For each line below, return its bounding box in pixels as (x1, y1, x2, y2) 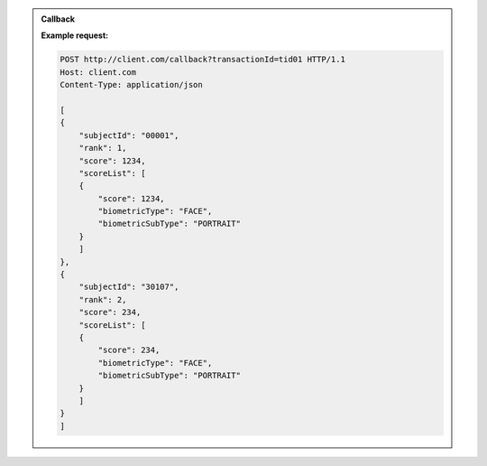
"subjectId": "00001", (78, 130, 179, 140)
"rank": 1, (78, 143, 127, 154)
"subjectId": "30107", (78, 282, 179, 293)
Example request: (41, 30, 108, 41)
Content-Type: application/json (60, 79, 203, 90)
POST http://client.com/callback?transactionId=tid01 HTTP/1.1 (60, 54, 346, 65)
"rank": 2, (78, 294, 127, 304)
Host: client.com (60, 67, 137, 77)
